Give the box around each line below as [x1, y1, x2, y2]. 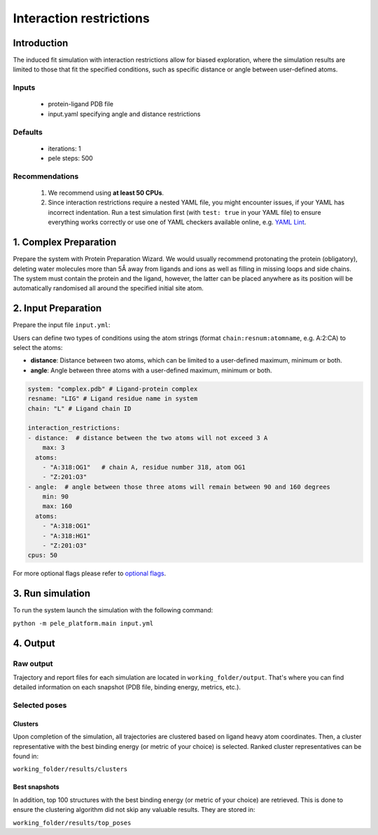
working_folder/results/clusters [13, 765, 128, 773]
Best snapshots [13, 783, 59, 791]
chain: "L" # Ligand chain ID [27, 405, 132, 412]
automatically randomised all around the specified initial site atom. [13, 284, 204, 293]
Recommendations [13, 171, 79, 181]
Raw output [13, 659, 53, 668]
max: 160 [42, 503, 73, 510]
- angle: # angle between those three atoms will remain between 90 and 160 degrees [27, 483, 330, 491]
